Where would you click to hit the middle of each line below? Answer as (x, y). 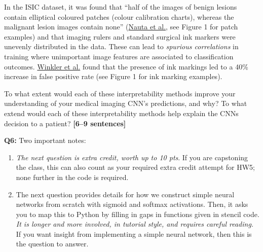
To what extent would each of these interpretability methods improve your (120, 93)
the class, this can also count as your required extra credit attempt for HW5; (135, 167)
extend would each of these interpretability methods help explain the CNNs (121, 113)
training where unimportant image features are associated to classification (119, 56)
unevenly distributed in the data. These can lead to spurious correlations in (121, 46)
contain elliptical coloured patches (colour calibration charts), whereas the (119, 16)
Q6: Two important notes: (45, 140)
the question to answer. (52, 244)
